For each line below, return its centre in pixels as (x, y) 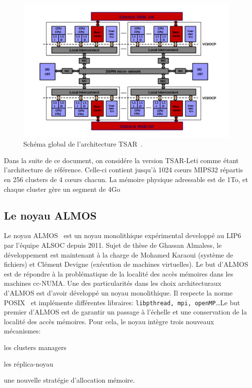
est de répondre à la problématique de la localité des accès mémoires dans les (119, 273)
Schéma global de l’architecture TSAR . (83, 144)
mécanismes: (22, 331)
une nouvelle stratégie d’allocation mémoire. (69, 380)
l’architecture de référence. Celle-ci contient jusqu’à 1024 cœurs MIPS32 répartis (124, 170)
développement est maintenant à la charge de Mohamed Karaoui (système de (118, 254)
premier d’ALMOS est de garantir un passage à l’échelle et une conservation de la (126, 312)
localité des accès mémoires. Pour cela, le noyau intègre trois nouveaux (109, 321)
